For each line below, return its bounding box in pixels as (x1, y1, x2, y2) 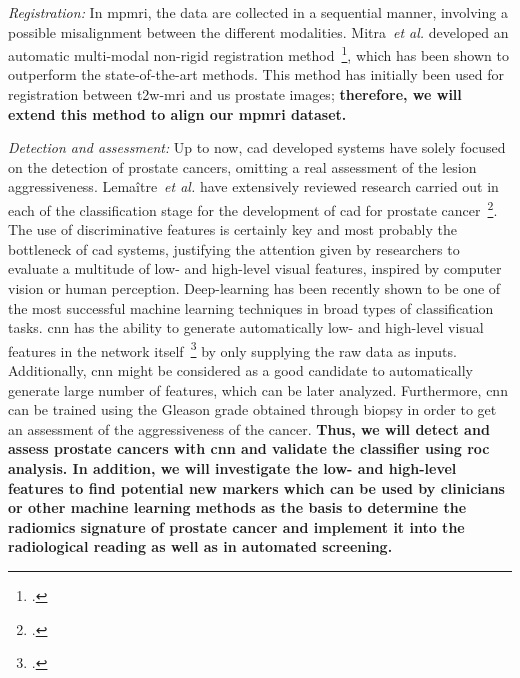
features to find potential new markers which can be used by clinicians (8, 477, 505, 498)
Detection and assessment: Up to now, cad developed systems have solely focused (8, 137, 506, 158)
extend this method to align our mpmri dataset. (8, 103, 347, 124)
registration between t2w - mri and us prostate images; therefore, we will (8, 84, 462, 105)
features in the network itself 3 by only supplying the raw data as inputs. (8, 337, 457, 361)
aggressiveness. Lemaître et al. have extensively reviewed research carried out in (8, 176, 499, 197)
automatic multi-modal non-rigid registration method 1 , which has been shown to (8, 42, 509, 65)
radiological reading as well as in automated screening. (8, 536, 393, 557)
